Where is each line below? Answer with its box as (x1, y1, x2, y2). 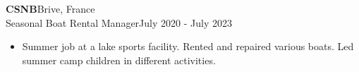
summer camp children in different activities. (22, 52, 216, 67)
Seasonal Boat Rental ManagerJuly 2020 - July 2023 (6, 15, 232, 30)
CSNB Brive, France (6, 1, 95, 16)
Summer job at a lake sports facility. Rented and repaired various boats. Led (22, 39, 354, 54)
